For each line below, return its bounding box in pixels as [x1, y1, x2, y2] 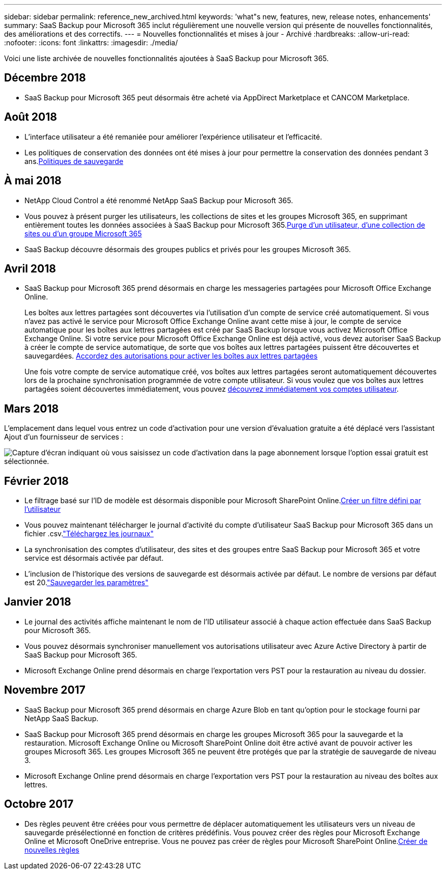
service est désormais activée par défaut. [24, 554, 164, 563]
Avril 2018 [4, 262, 56, 275]
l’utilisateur [24, 505, 61, 514]
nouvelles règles [24, 845, 79, 854]
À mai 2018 [4, 174, 62, 187]
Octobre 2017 [4, 798, 74, 811]
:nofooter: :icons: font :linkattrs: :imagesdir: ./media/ [4, 38, 178, 47]
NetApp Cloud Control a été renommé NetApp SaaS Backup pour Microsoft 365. [24, 196, 293, 205]
